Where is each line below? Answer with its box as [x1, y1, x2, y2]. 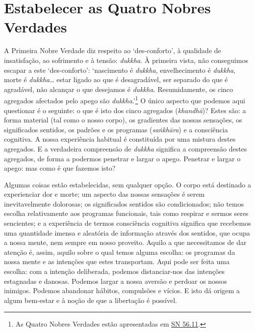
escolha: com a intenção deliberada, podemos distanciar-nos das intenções [4, 266, 225, 276]
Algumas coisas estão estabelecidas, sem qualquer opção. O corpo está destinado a [4, 179, 251, 189]
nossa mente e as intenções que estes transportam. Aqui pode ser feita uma [4, 256, 229, 267]
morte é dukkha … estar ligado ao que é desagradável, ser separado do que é [4, 74, 228, 85]
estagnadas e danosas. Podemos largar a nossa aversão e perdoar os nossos [4, 275, 227, 286]
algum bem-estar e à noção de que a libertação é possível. [4, 295, 177, 305]
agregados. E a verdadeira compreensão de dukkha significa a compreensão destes [4, 143, 247, 153]
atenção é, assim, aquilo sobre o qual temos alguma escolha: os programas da [4, 246, 235, 257]
